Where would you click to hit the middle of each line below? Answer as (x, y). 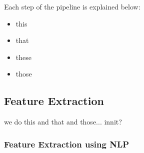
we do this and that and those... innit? (63, 122)
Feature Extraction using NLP (67, 144)
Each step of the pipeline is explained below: (72, 6)
